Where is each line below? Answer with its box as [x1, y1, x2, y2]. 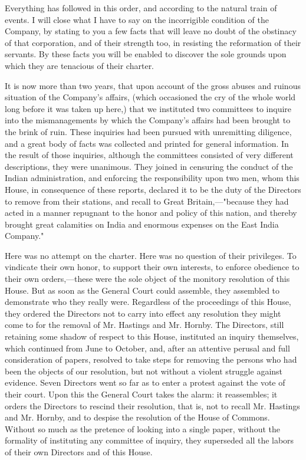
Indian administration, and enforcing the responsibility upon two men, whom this [5, 172, 300, 184]
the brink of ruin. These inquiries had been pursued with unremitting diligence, [5, 125, 292, 137]
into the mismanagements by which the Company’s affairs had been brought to [5, 114, 291, 126]
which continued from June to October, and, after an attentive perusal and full [5, 341, 290, 354]
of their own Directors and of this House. [5, 445, 153, 458]
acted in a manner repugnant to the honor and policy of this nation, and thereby [5, 206, 297, 219]
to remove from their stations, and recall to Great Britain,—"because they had [5, 195, 289, 207]
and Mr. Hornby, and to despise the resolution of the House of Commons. [5, 411, 270, 423]
